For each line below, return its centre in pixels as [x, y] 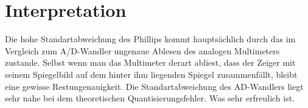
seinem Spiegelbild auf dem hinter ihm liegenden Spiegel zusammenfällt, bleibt [151, 74]
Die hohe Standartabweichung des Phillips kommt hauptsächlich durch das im [150, 39]
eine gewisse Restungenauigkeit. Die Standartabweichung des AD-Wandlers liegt [154, 86]
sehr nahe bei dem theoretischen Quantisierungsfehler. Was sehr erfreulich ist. [150, 98]
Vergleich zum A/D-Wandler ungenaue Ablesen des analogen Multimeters [142, 50]
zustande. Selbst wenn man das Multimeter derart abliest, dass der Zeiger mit [150, 62]
